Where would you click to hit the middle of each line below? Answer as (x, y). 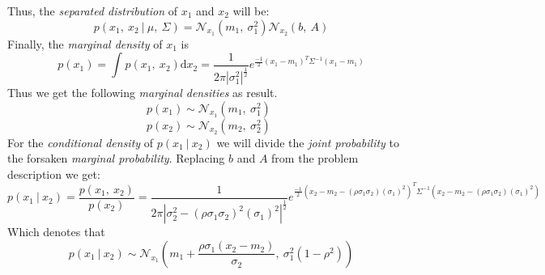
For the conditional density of (81, 142)
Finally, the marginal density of (85, 43)
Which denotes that (56, 232)
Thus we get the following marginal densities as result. (143, 92)
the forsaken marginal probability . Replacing (116, 158)
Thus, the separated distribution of (93, 11)
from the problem (315, 158)
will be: (251, 11)
